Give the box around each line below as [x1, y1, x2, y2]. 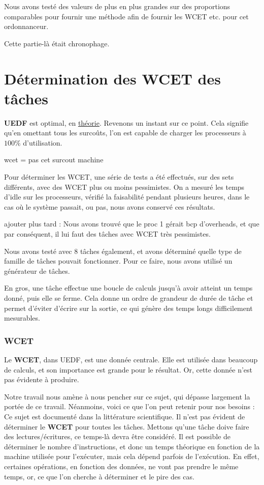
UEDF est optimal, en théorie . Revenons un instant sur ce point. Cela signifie [4, 117, 249, 128]
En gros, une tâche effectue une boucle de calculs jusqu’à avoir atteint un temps [4, 282, 253, 293]
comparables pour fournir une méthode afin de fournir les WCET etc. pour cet [4, 11, 249, 21]
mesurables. [4, 312, 40, 323]
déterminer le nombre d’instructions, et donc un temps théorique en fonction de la [4, 441, 260, 451]
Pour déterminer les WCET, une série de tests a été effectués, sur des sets [4, 172, 234, 182]
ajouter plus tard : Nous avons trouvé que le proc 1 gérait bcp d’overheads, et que [4, 218, 259, 229]
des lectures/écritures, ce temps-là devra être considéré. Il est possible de [4, 431, 231, 442]
